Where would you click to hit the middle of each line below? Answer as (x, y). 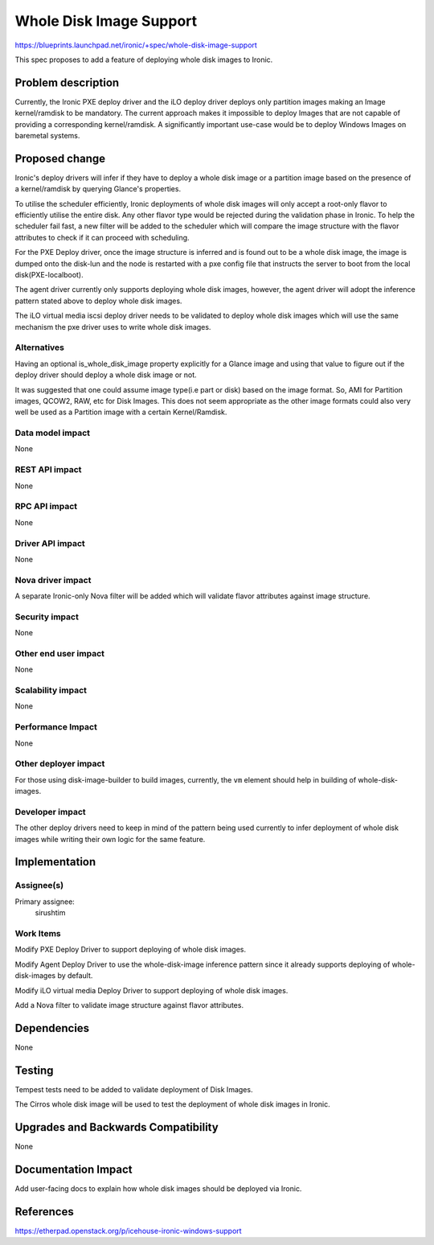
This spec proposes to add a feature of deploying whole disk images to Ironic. (144, 60)
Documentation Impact (74, 1169)
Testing (34, 1070)
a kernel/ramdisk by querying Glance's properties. (98, 189)
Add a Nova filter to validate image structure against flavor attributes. (129, 1005)
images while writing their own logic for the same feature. (110, 839)
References (44, 1212)
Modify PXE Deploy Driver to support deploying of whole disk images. (131, 950)
